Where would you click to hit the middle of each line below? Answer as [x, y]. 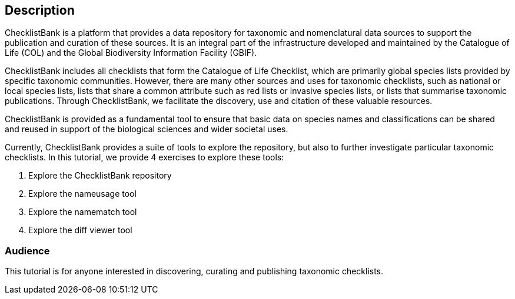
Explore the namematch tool [83, 212]
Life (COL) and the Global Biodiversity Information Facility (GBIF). [131, 53]
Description [40, 10]
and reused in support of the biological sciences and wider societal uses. [147, 129]
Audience [27, 251]
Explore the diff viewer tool [80, 230]
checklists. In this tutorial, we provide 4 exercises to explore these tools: [144, 157]
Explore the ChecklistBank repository [100, 176]
